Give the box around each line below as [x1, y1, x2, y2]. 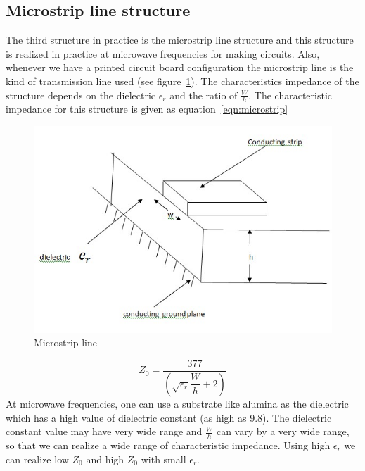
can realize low [6, 451, 69, 466]
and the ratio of [169, 87, 238, 102]
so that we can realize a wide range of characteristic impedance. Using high [6, 437, 331, 452]
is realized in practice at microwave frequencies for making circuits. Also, [6, 46, 320, 61]
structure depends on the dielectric [6, 87, 155, 102]
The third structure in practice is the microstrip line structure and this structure [6, 32, 354, 47]
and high [86, 451, 124, 466]
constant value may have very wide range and [6, 424, 203, 439]
